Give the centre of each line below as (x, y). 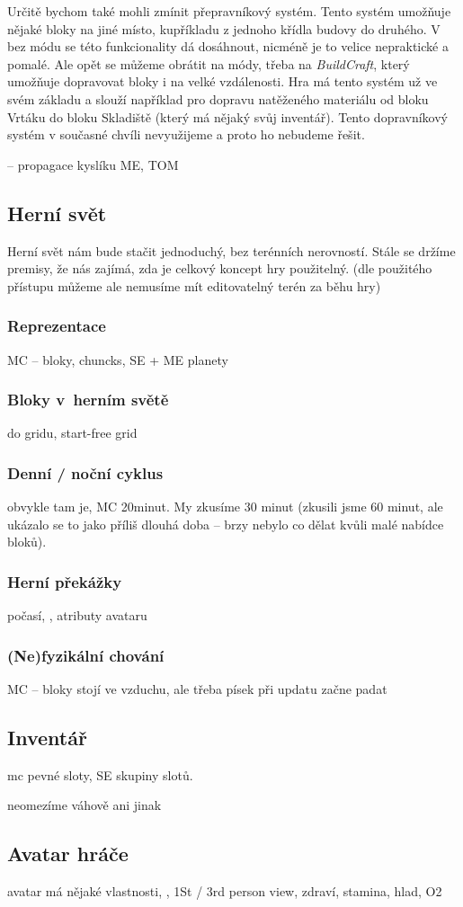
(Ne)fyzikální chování (86, 655)
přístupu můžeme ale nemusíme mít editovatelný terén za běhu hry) (194, 285)
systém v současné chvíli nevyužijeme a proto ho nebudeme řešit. (186, 134)
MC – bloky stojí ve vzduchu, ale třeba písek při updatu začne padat (197, 688)
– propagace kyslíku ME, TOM (93, 164)
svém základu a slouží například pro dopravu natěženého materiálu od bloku (218, 98)
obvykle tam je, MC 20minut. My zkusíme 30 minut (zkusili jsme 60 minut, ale (225, 507)
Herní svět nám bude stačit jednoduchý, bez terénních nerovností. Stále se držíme (231, 250)
